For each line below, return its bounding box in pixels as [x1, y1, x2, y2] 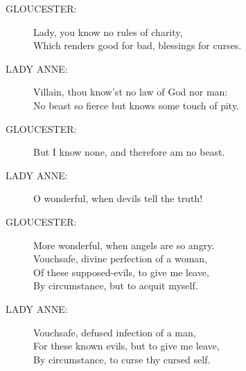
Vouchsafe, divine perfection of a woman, [33, 251, 207, 266]
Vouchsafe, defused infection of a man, [33, 325, 196, 339]
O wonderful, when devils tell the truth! [33, 191, 203, 206]
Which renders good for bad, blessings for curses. [33, 38, 242, 53]
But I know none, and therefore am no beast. [33, 145, 225, 159]
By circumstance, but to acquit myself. [33, 278, 198, 293]
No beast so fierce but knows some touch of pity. [33, 98, 240, 112]
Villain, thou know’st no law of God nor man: [33, 84, 228, 99]
